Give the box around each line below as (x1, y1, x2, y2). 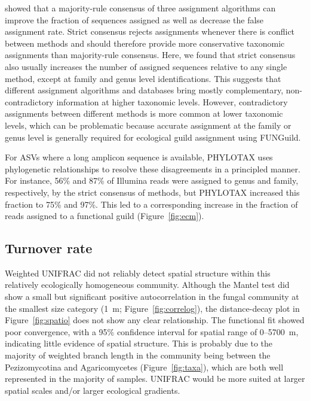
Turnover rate (5, 239, 93, 257)
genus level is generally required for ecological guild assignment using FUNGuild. (5, 130, 301, 143)
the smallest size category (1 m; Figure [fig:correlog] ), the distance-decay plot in (5, 302, 300, 314)
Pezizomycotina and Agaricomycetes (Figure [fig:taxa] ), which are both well (5, 360, 284, 373)
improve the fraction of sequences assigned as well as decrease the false (5, 13, 264, 26)
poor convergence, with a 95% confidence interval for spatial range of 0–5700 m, (5, 325, 299, 338)
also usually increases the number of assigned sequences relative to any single (5, 60, 287, 72)
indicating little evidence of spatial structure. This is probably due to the (5, 337, 273, 350)
